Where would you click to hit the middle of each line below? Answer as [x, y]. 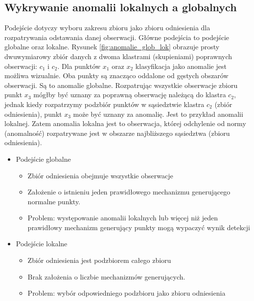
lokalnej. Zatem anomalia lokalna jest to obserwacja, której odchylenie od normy [125, 123]
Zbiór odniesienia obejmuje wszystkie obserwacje [100, 175]
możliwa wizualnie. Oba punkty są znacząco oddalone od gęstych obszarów [116, 75]
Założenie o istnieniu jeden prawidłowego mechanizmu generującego [129, 192]
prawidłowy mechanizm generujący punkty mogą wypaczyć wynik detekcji [139, 227]
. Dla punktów [79, 66]
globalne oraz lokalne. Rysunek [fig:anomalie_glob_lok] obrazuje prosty [112, 47]
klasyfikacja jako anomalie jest [181, 66]
